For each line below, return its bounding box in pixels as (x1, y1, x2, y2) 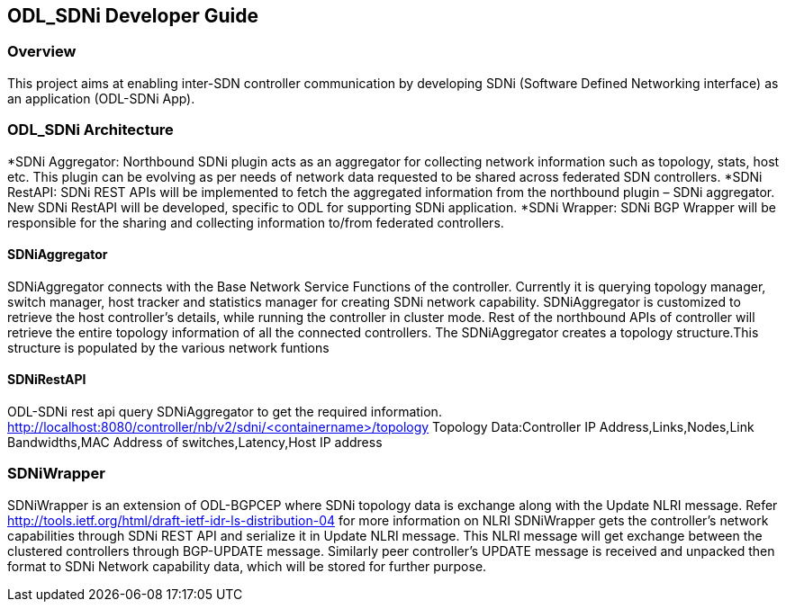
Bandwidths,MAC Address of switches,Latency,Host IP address (7, 434, 383, 450)
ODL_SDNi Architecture (7, 121, 174, 139)
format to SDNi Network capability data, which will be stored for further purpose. (7, 558, 487, 574)
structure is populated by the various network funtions (7, 339, 330, 355)
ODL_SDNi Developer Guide (7, 4, 258, 27)
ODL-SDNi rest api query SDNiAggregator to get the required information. (7, 403, 442, 419)
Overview (7, 42, 77, 61)
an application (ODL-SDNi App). (7, 90, 195, 106)
